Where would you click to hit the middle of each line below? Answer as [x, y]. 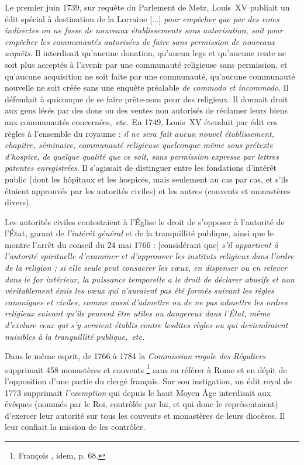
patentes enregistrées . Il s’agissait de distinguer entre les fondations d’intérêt [141, 168]
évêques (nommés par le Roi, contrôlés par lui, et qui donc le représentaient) [141, 404]
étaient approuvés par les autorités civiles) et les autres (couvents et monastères [148, 190]
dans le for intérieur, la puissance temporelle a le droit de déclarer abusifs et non [150, 279]
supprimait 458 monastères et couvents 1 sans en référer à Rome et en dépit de [146, 368]
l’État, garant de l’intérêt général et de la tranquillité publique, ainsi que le [139, 233]
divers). [18, 202]
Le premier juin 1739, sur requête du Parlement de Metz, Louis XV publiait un [147, 7]
